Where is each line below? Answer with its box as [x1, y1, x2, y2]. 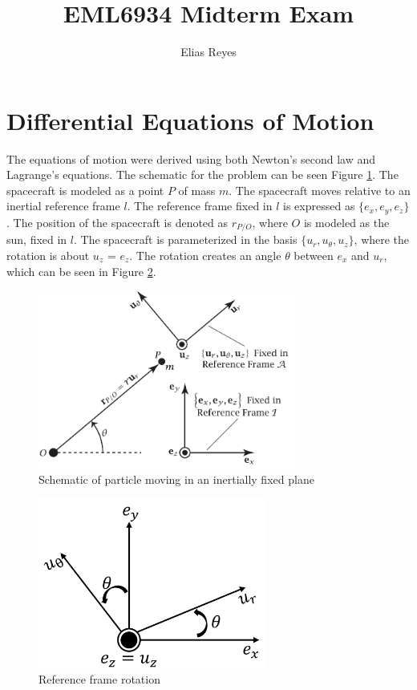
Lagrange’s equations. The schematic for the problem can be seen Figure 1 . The [6, 166, 399, 183]
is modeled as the [303, 213, 390, 230]
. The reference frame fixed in [127, 197, 273, 214]
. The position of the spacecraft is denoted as [6, 213, 229, 230]
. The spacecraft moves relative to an [229, 181, 411, 198]
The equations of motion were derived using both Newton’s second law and [6, 150, 376, 167]
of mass [178, 181, 216, 198]
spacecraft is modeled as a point [6, 181, 164, 198]
